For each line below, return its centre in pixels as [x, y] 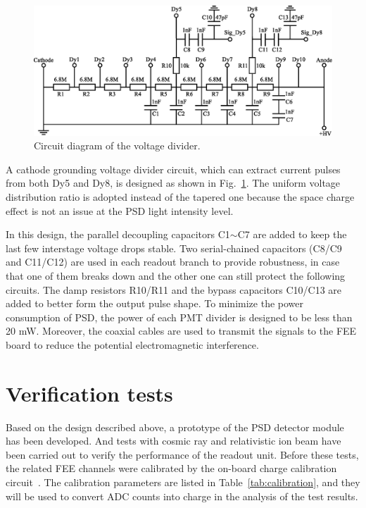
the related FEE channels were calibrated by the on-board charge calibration [171, 468]
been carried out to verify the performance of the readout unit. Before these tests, [182, 454]
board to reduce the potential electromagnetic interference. [132, 344]
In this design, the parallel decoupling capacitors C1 [118, 234]
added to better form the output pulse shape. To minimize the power [154, 303]
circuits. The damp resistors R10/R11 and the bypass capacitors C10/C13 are [174, 289]
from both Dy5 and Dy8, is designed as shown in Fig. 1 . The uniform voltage [173, 183]
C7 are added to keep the [292, 234]
